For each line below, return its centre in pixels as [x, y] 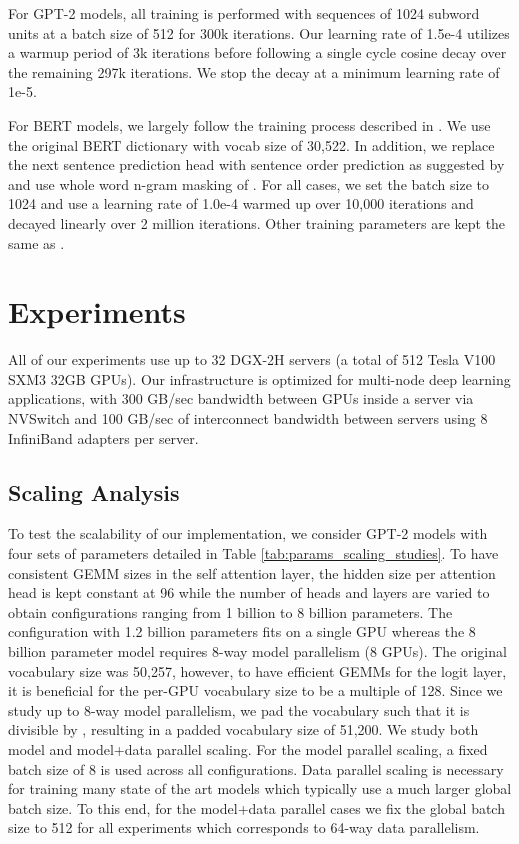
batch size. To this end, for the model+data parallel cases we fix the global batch [256, 807]
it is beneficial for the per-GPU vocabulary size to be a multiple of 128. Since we [255, 690]
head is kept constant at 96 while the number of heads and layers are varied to [249, 592]
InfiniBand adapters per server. [103, 437]
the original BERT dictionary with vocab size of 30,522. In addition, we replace [251, 144]
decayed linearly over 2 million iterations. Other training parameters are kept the [257, 222]
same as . [36, 242]
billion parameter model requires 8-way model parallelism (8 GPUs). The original [257, 650]
